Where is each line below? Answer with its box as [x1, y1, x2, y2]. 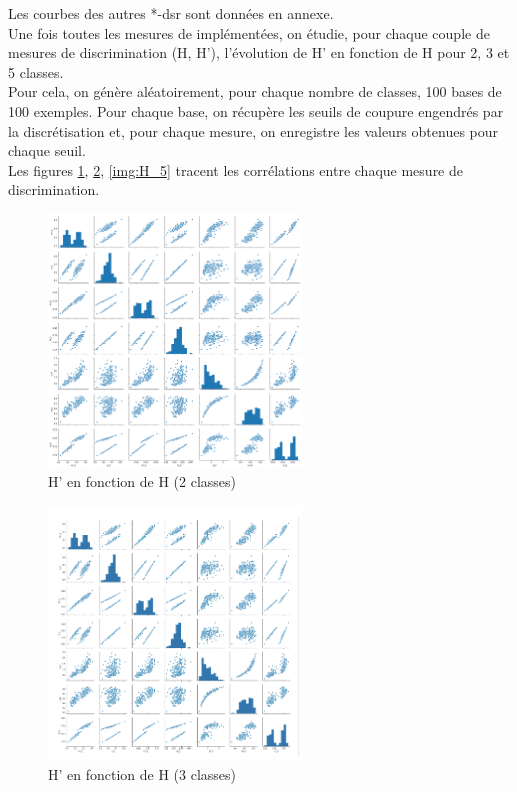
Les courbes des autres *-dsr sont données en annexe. [8, 3, 334, 23]
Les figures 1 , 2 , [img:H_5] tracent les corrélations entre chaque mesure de [8, 159, 463, 180]
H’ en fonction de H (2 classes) [48, 471, 237, 492]
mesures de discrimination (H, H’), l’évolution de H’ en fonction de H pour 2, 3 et [8, 42, 510, 63]
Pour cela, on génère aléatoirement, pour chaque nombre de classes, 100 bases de [8, 81, 502, 102]
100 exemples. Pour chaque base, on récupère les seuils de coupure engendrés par [8, 100, 504, 121]
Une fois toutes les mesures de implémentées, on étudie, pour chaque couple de [8, 22, 490, 43]
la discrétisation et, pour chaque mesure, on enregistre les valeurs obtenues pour [8, 120, 499, 141]
